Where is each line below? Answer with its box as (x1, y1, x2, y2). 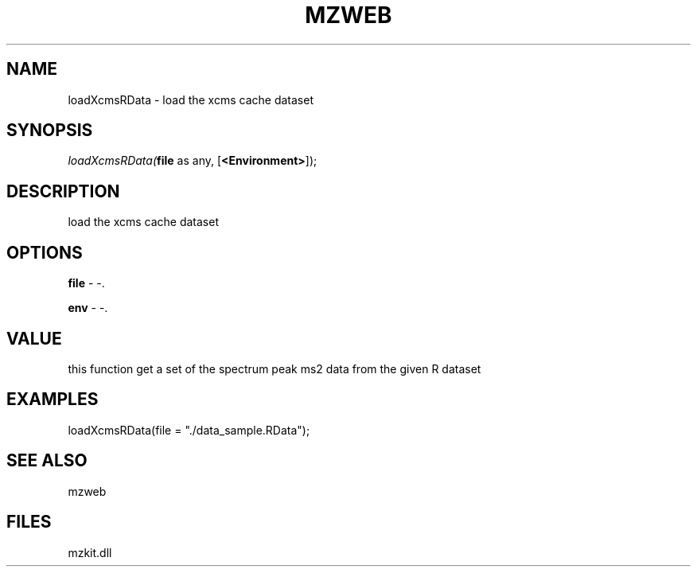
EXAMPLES (6, 389, 99, 410)
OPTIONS (6, 242, 83, 263)
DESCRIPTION (6, 181, 120, 201)
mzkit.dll (68, 545, 112, 559)
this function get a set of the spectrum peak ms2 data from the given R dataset (68, 361, 481, 376)
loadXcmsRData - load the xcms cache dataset (68, 92, 313, 107)
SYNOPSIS (6, 120, 93, 141)
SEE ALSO (6, 450, 88, 471)
